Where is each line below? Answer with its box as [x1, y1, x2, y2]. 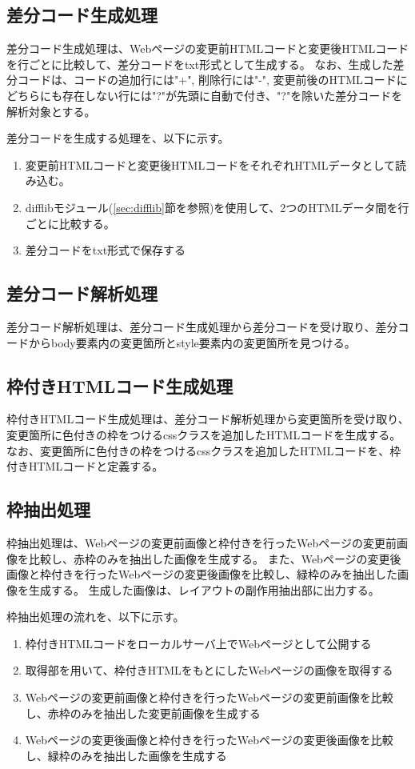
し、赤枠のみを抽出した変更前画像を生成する [25, 704, 261, 721]
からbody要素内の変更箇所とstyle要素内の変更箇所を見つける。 [28, 334, 356, 350]
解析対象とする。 [6, 102, 96, 119]
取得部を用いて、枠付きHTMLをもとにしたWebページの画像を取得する [25, 662, 393, 679]
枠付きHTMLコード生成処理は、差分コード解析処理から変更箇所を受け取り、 [6, 411, 409, 427]
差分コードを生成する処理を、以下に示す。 [6, 130, 229, 146]
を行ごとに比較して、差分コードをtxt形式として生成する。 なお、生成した [6, 55, 393, 72]
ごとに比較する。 [25, 214, 115, 231]
